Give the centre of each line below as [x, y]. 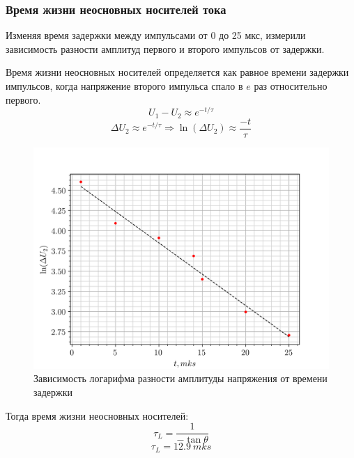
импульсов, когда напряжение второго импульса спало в [124, 86]
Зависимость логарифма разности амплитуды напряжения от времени [180, 378]
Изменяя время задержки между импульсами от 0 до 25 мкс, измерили [156, 35]
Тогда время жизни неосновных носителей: [97, 415]
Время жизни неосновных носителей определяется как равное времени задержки [177, 72]
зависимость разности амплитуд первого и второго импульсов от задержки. [165, 48]
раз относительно [291, 86]
